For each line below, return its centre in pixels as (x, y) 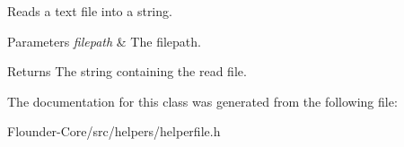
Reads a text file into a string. (90, 11)
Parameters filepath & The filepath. (104, 41)
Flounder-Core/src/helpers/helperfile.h (114, 131)
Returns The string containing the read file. (127, 71)
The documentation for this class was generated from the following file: (202, 101)
